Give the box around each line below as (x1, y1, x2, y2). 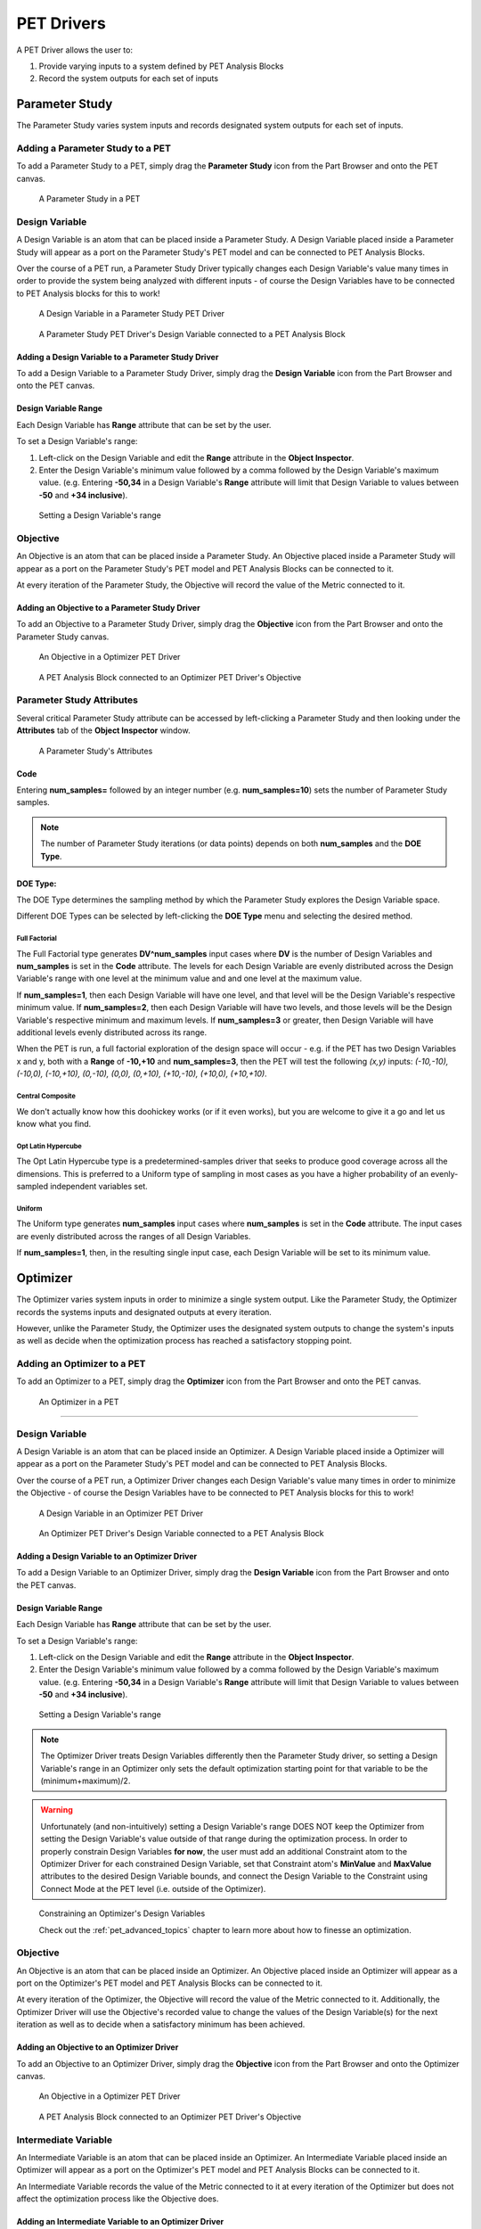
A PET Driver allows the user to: (16, 45, 134, 55)
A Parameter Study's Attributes (38, 745, 153, 756)
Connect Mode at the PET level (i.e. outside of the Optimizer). (40, 1883, 266, 1894)
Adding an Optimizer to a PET (16, 1358, 146, 1370)
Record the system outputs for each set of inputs (38, 73, 218, 84)
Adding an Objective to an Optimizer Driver (16, 2042, 179, 2052)
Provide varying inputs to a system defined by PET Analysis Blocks (38, 61, 284, 71)
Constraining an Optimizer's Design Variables (38, 1908, 206, 1919)
